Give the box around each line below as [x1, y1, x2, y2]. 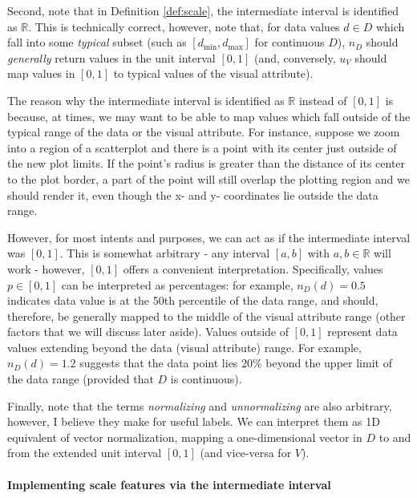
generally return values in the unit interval [7, 49, 216, 66]
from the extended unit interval [7, 444, 162, 461]
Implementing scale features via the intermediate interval [7, 476, 331, 492]
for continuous [254, 34, 325, 51]
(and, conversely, [253, 49, 336, 66]
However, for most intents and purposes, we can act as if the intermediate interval [7, 229, 411, 245]
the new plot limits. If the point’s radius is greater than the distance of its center [7, 155, 406, 172]
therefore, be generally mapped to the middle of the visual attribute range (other [7, 307, 406, 324]
